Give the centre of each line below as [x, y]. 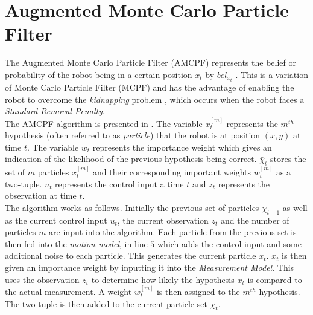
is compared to [275, 279]
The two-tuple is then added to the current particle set [106, 303]
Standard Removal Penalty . [55, 111]
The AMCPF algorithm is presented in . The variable [104, 123]
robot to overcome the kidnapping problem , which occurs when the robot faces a [155, 99]
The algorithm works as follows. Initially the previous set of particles [132, 207]
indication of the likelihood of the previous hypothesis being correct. [131, 159]
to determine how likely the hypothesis [163, 279]
